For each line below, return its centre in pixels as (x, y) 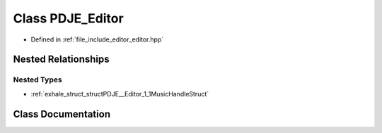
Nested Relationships (61, 59)
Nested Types (38, 80)
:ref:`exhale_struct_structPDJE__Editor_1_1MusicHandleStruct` (120, 94)
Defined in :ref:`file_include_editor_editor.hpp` (97, 39)
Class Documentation (62, 114)
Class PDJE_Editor (68, 18)
